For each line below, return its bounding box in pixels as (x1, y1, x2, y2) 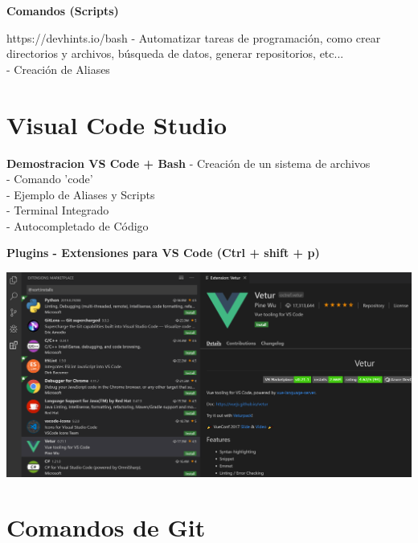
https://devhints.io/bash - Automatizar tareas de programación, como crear (6, 29, 381, 46)
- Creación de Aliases (6, 60, 110, 77)
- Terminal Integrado (6, 202, 109, 218)
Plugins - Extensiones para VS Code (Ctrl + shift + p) (6, 244, 320, 261)
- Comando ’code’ (6, 170, 93, 187)
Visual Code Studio (6, 108, 227, 141)
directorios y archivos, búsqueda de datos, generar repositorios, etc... (6, 45, 344, 62)
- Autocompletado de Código (6, 217, 149, 234)
